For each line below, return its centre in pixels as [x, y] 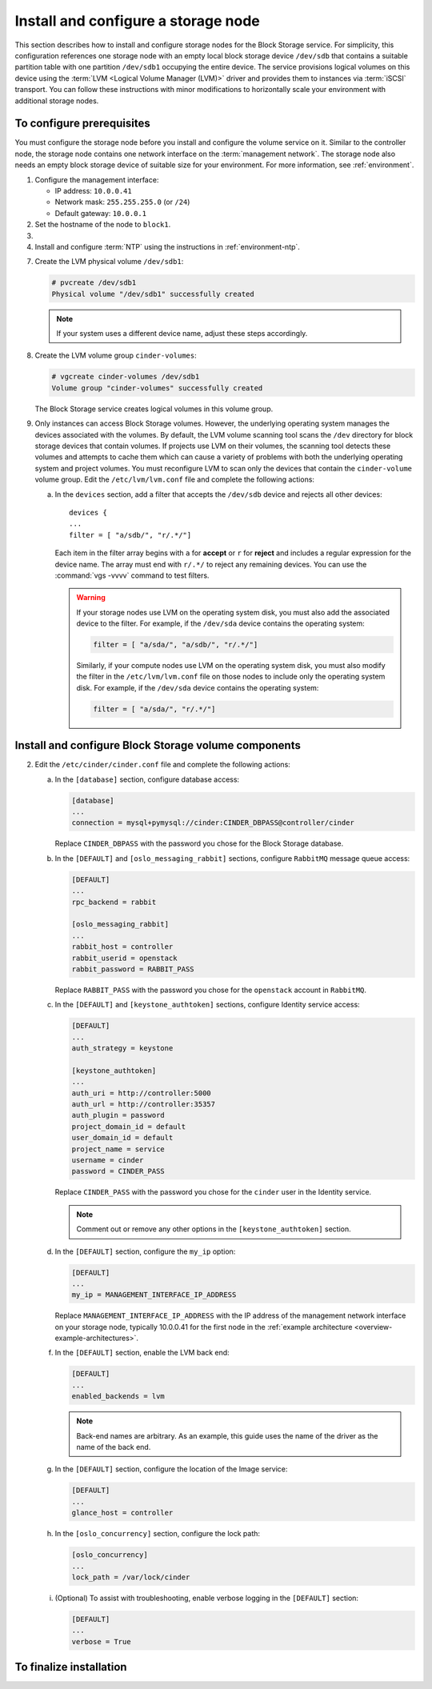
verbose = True [101, 1641]
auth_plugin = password [118, 1115]
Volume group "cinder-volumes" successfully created [157, 388]
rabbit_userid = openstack [124, 958]
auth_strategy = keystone [122, 1049]
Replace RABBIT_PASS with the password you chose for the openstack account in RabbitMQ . [211, 990]
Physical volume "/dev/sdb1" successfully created [153, 294]
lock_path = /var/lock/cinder [131, 1577]
